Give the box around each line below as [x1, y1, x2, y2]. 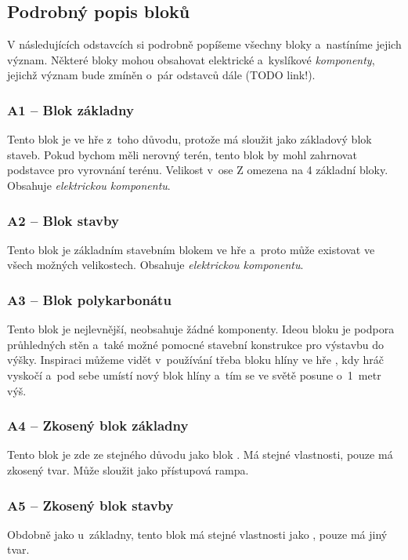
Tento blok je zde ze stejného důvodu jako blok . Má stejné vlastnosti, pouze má [7, 446, 393, 463]
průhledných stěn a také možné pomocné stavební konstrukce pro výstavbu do [7, 336, 385, 352]
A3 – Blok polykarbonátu [7, 289, 172, 309]
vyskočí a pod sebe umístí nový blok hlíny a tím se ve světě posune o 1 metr [7, 366, 381, 383]
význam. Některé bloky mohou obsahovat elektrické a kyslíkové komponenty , [7, 51, 375, 67]
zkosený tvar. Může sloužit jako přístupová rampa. [7, 461, 249, 478]
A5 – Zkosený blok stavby [7, 495, 174, 515]
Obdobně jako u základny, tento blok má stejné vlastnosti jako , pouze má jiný [7, 525, 388, 542]
